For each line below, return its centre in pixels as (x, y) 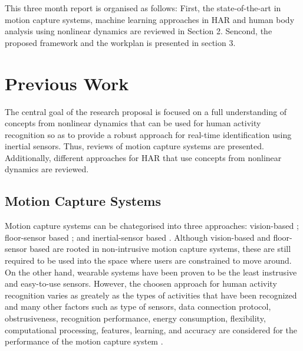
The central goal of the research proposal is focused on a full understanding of (146, 111)
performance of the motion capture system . (84, 341)
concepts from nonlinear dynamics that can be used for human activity (133, 123)
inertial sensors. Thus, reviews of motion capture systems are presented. (134, 146)
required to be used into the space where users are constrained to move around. (148, 260)
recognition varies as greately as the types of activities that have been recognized (151, 295)
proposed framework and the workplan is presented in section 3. (120, 42)
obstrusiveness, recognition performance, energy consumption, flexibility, (135, 318)
